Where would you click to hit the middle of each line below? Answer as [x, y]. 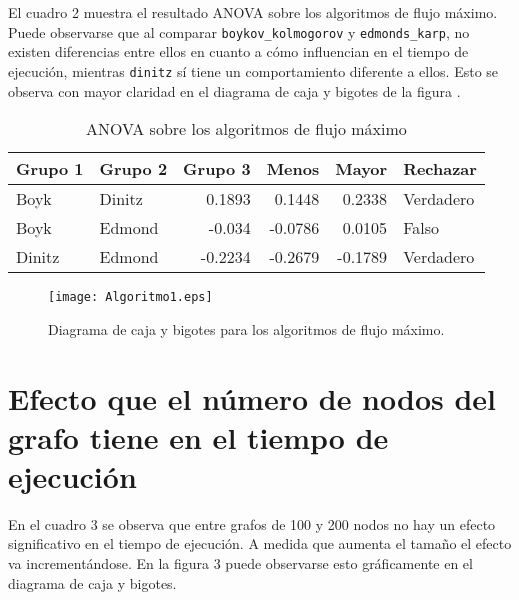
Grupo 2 [133, 169]
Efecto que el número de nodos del [252, 397]
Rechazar [440, 169]
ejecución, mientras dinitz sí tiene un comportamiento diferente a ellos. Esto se [253, 70]
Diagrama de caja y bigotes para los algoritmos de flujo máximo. [246, 328]
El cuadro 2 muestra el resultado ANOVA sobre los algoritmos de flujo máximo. [253, 12]
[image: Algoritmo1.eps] [130, 297]
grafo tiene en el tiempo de [198, 436]
